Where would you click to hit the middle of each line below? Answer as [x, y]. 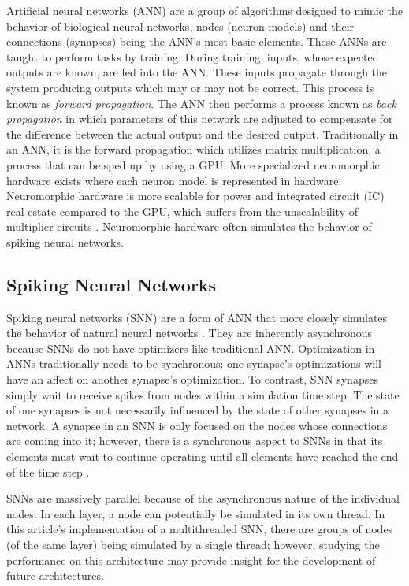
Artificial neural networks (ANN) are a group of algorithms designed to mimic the [204, 10]
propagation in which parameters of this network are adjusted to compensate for [200, 119]
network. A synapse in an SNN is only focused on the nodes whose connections [197, 425]
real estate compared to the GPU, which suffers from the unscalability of [182, 211]
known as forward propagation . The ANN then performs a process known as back [201, 103]
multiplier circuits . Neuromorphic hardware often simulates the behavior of [189, 226]
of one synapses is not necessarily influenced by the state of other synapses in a [197, 410]
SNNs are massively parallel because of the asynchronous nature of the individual [203, 498]
